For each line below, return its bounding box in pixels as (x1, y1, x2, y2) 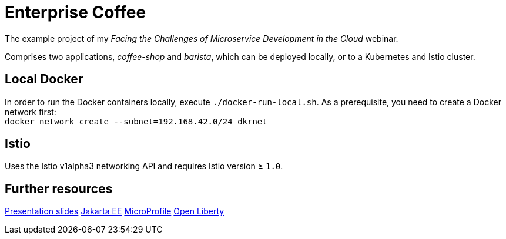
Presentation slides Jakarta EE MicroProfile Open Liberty (5, 206, 224, 217)
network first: (5, 106, 56, 117)
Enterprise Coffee (5, 2, 146, 22)
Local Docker (5, 72, 83, 87)
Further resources (5, 181, 113, 196)
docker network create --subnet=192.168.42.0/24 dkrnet (5, 116, 267, 126)
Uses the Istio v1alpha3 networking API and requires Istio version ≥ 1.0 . (5, 161, 283, 171)
